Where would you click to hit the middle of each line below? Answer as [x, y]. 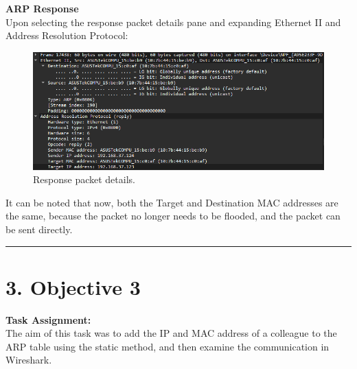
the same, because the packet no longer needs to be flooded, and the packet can [173, 216]
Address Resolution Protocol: [67, 35]
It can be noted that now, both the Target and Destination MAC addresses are [172, 202]
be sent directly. [39, 229]
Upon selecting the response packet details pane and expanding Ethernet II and [173, 22]
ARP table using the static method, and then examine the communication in [168, 346]
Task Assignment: [48, 319]
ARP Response [42, 8]
